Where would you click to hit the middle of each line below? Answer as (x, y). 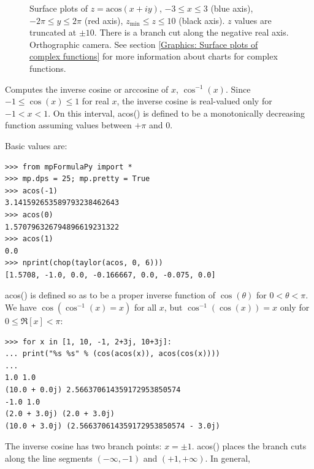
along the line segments (49, 458)
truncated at (53, 32)
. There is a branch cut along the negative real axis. (191, 32)
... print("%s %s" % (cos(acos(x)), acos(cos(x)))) (113, 354)
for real (95, 101)
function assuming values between (68, 125)
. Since (238, 89)
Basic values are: (36, 145)
